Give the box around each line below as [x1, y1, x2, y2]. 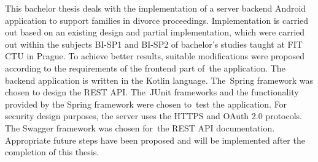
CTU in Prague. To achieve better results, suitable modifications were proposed [5, 50, 305, 62]
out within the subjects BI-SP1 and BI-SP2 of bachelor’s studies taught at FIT [5, 37, 303, 50]
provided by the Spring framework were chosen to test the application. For [5, 97, 287, 110]
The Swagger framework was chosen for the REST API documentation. [5, 121, 275, 134]
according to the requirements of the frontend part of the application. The [5, 61, 285, 74]
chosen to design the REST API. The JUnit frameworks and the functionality [5, 86, 299, 98]
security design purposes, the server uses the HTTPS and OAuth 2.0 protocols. [5, 109, 302, 122]
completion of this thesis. [5, 145, 99, 158]
